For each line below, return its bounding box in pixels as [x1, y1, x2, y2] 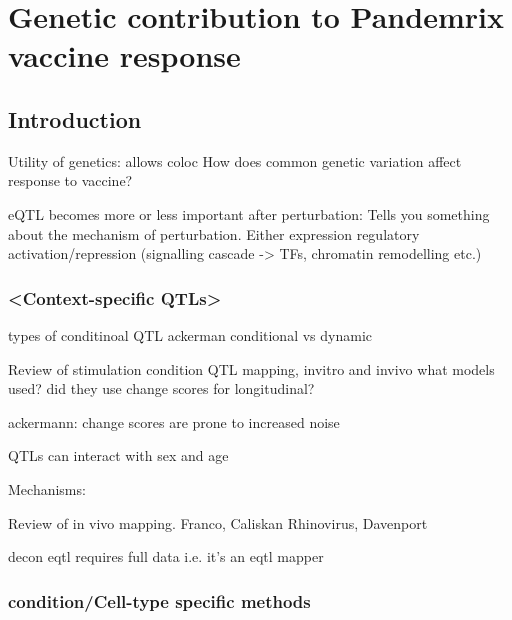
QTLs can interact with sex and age [8, 445, 229, 466]
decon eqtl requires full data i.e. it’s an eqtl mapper [8, 546, 324, 567]
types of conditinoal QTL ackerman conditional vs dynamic [8, 324, 373, 345]
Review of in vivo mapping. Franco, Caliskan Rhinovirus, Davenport [8, 512, 428, 533]
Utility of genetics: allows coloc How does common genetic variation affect [8, 150, 462, 171]
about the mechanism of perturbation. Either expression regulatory [8, 223, 420, 244]
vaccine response [8, 35, 241, 76]
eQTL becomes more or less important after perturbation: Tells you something [8, 203, 490, 224]
